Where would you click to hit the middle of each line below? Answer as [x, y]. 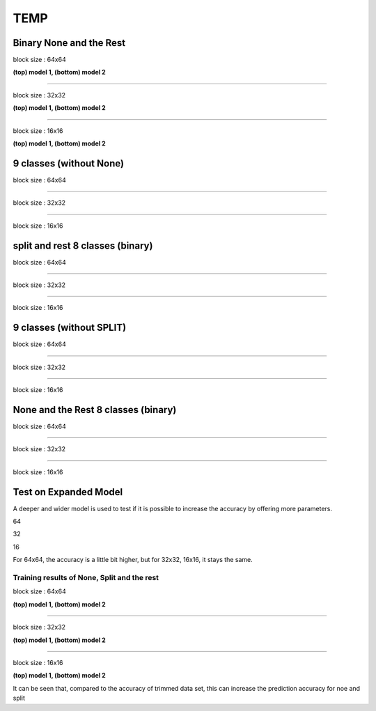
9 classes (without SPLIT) [70, 328]
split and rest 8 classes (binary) [83, 245]
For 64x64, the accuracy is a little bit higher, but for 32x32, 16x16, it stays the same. [133, 560]
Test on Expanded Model [68, 492]
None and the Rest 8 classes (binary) [95, 410]
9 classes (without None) [69, 163]
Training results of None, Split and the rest [86, 578]
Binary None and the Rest [69, 43]
